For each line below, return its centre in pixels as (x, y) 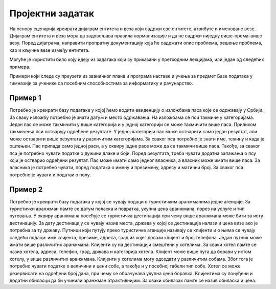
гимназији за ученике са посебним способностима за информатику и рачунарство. (101, 83)
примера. (20, 67)
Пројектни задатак (52, 13)
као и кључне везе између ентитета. (49, 50)
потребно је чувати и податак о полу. (50, 175)
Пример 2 (26, 189)
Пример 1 (25, 98)
